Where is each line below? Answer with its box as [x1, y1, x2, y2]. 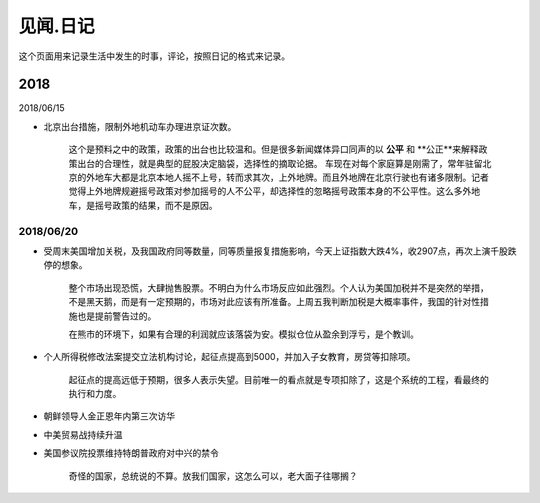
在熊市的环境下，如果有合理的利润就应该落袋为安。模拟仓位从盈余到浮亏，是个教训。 [68, 328, 419, 340]
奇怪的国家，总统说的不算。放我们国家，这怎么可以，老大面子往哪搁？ [68, 470, 358, 482]
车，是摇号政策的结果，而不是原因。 [68, 199, 218, 211]
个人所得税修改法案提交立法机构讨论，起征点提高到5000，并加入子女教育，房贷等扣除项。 [43, 351, 416, 363]
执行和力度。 [68, 388, 122, 400]
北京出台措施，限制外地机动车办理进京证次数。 [43, 120, 237, 132]
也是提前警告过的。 [76, 310, 157, 322]
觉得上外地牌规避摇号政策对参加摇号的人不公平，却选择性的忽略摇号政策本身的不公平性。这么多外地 [68, 185, 480, 197]
